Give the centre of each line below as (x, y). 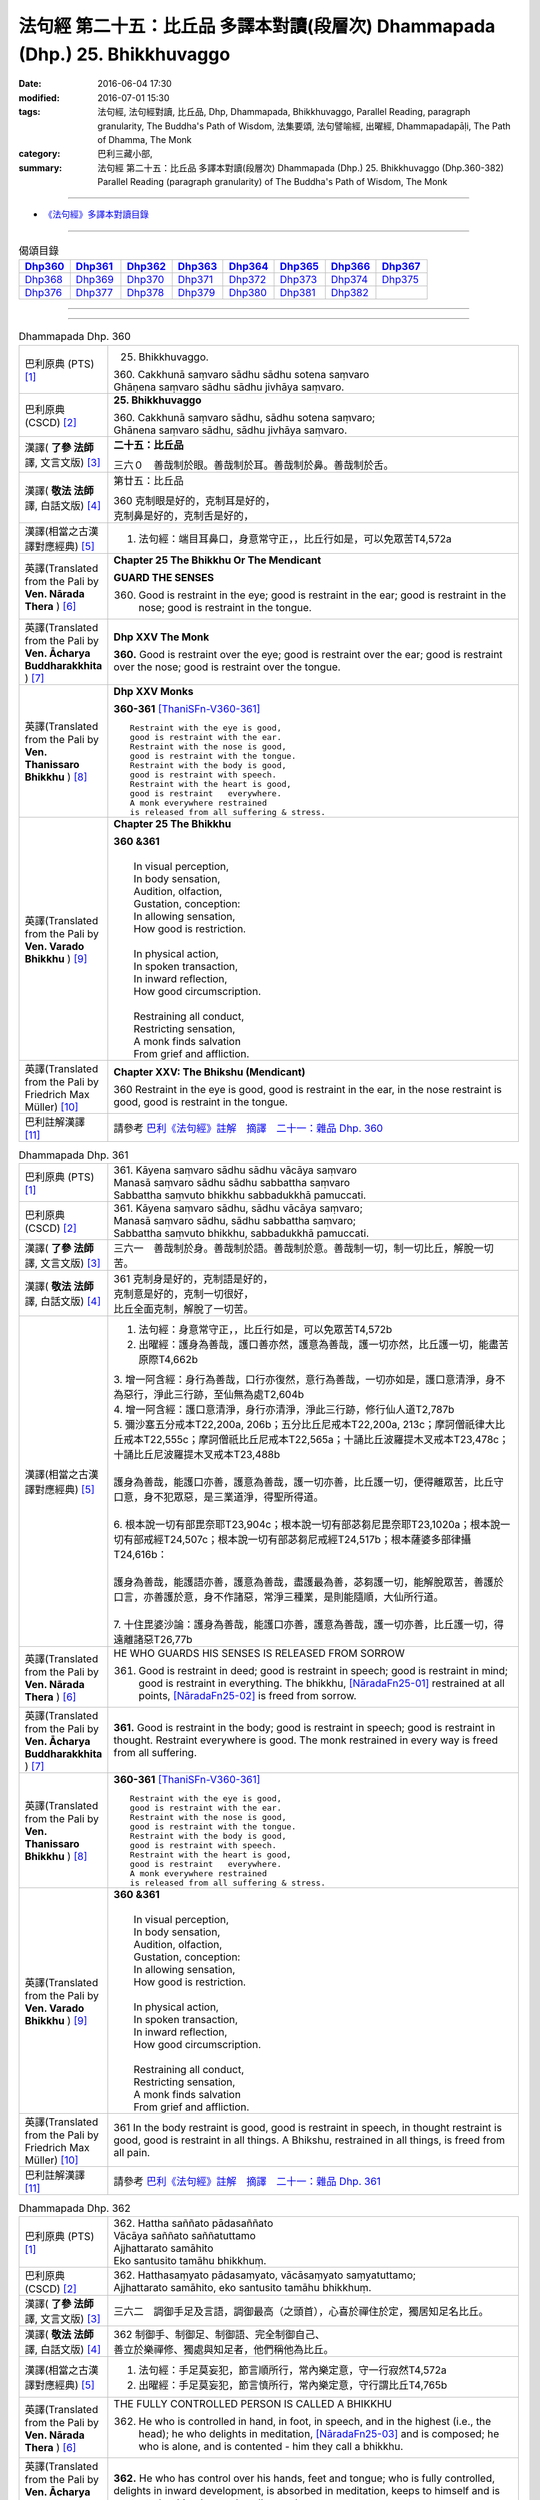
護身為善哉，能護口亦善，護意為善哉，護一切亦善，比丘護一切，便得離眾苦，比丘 (303, 1482)
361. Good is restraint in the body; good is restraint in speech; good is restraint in (304, 1727)
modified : (39, 97)
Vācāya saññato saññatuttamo (185, 2236)
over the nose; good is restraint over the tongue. (227, 667)
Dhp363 (197, 267)
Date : (30, 84)
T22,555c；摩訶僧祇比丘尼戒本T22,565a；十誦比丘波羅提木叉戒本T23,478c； (326, 1439)
